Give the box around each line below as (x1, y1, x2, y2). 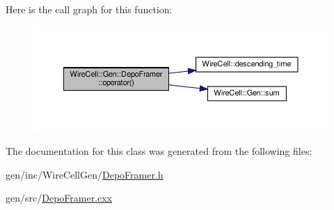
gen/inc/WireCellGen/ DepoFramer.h (6, 167, 164, 181)
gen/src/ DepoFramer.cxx (6, 190, 113, 205)
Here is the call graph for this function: (6, 2, 173, 16)
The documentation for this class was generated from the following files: (6, 144, 312, 158)
